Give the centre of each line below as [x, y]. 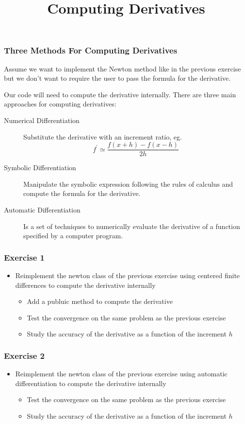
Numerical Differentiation [42, 120]
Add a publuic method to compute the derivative [100, 301]
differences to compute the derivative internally [85, 285]
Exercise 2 [24, 355]
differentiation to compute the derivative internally [91, 383]
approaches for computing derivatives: [60, 104]
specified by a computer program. [73, 236]
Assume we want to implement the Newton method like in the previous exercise [122, 68]
